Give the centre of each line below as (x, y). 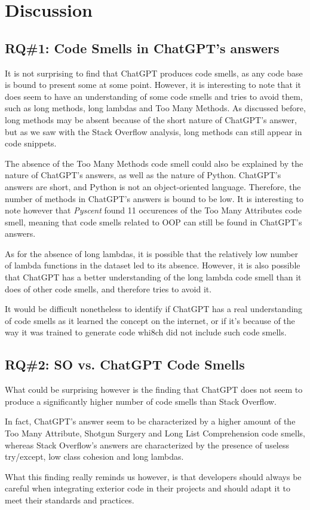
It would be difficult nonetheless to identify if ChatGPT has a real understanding (154, 309)
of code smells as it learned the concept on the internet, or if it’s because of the (150, 320)
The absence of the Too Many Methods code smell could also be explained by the (154, 163)
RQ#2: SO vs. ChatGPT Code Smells (125, 364)
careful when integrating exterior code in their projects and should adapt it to (148, 488)
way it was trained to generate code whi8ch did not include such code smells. (146, 332)
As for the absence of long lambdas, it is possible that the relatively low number (151, 253)
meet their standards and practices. (70, 500)
